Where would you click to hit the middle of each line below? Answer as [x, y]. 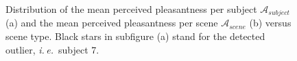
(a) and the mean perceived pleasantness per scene [112, 23]
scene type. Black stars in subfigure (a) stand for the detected [135, 36]
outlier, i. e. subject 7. [52, 49]
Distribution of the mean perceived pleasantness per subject [131, 9]
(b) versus [270, 23]
